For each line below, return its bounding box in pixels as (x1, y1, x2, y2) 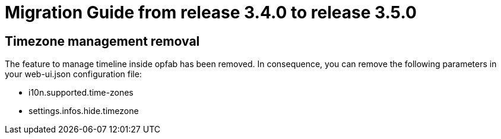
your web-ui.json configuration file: (5, 69, 142, 80)
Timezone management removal (5, 33, 200, 49)
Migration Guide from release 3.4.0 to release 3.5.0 (5, 2, 417, 23)
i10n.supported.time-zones (28, 87, 134, 98)
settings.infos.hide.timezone (28, 106, 139, 116)
